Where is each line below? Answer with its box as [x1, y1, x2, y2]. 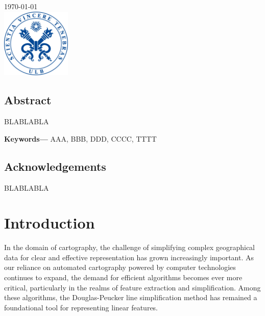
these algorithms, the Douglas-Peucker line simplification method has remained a [4, 292, 257, 303]
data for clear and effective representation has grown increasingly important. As [4, 252, 254, 262]
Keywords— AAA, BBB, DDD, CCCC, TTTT [4, 133, 157, 144]
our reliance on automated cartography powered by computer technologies [4, 262, 236, 273]
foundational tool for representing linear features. [4, 302, 158, 312]
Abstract [4, 92, 52, 108]
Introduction [4, 212, 95, 233]
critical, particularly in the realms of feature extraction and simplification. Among [4, 282, 261, 292]
